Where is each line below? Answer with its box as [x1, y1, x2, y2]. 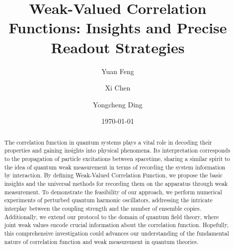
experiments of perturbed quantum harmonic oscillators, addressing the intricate [4, 196, 213, 204]
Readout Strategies [51, 37, 185, 57]
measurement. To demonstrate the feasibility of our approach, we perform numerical [4, 187, 222, 196]
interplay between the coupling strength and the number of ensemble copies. [4, 204, 202, 212]
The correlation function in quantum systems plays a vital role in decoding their [4, 138, 212, 146]
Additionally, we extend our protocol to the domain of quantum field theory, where [4, 212, 219, 221]
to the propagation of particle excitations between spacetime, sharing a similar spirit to [4, 154, 230, 163]
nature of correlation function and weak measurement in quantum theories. [4, 237, 199, 246]
